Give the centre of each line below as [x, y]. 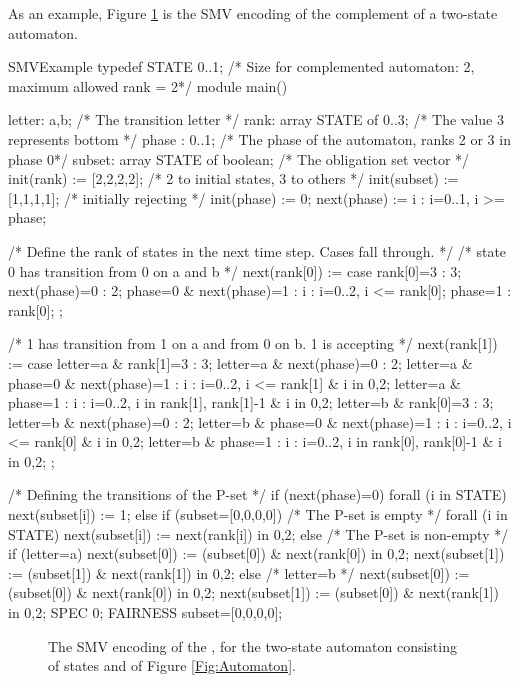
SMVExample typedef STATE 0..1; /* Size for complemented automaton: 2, [241, 66]
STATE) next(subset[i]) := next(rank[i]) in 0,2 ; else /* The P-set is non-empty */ [258, 533]
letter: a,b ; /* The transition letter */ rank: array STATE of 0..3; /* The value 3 [256, 119]
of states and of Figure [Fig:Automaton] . [172, 665]
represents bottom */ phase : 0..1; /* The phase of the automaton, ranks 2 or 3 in [259, 138]
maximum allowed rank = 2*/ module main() [148, 85]
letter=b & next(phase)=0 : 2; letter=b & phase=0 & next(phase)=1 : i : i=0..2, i [260, 421]
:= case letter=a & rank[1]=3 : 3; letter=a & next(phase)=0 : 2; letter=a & [240, 362]
